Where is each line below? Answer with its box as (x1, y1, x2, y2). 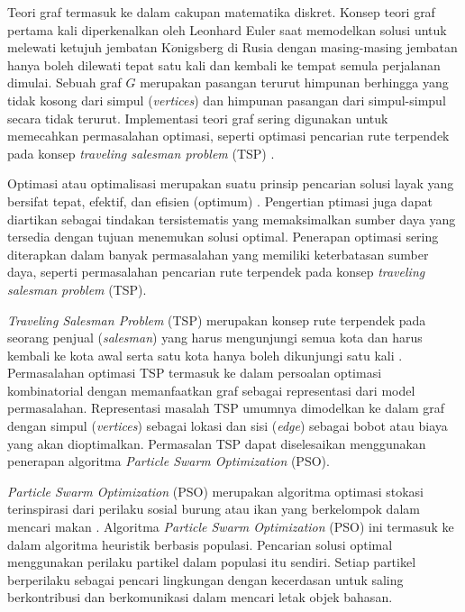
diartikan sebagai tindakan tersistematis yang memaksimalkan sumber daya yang (7, 209, 456, 228)
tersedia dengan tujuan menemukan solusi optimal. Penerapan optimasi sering (7, 227, 439, 246)
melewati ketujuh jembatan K (7, 38, 171, 57)
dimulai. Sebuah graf (7, 73, 122, 92)
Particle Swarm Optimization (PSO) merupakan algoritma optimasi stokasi (7, 481, 424, 500)
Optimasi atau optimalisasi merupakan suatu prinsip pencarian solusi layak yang (7, 174, 454, 193)
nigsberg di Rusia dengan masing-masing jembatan (177, 38, 458, 57)
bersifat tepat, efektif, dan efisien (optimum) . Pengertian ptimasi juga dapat (7, 191, 433, 210)
